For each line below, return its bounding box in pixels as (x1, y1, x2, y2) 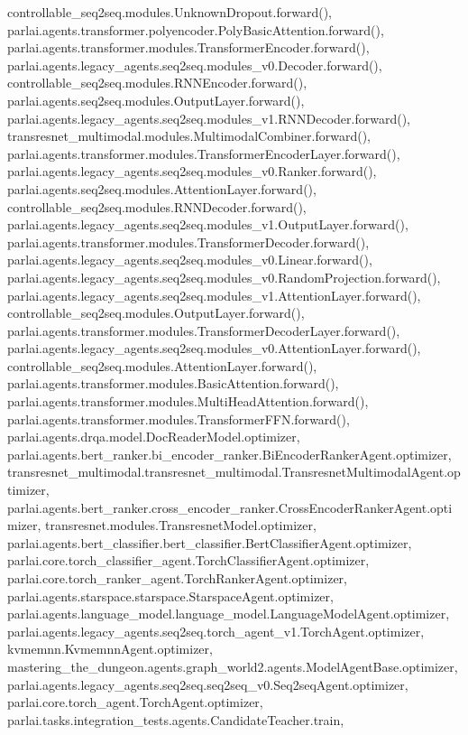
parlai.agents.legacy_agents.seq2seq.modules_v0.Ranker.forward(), (7, 162, 377, 181)
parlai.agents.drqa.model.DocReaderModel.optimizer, (7, 427, 300, 446)
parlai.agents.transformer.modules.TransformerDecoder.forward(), (7, 232, 370, 251)
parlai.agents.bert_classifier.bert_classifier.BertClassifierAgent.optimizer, (7, 533, 412, 552)
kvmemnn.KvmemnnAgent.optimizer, (7, 639, 213, 658)
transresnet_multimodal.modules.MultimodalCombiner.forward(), (7, 126, 372, 145)
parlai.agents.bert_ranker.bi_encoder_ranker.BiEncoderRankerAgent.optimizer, (7, 444, 452, 463)
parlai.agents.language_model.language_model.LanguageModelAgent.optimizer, (7, 604, 450, 623)
